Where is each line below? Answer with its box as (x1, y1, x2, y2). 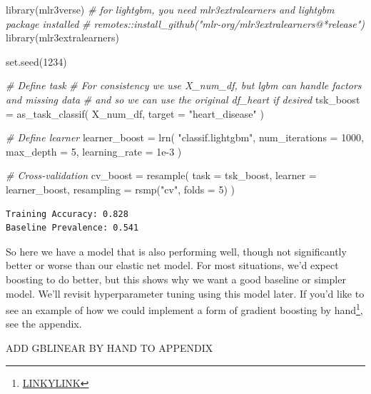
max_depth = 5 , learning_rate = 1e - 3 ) (6, 143, 182, 158)
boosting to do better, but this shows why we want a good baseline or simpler (6, 271, 346, 286)
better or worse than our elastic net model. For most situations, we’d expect (6, 258, 339, 273)
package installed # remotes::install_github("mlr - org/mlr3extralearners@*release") (6, 16, 365, 31)
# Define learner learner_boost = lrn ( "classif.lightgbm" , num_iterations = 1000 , (6, 130, 365, 145)
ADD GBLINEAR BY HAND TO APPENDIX (6, 340, 213, 355)
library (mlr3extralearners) (6, 30, 120, 45)
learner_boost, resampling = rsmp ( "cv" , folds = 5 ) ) (6, 181, 235, 196)
